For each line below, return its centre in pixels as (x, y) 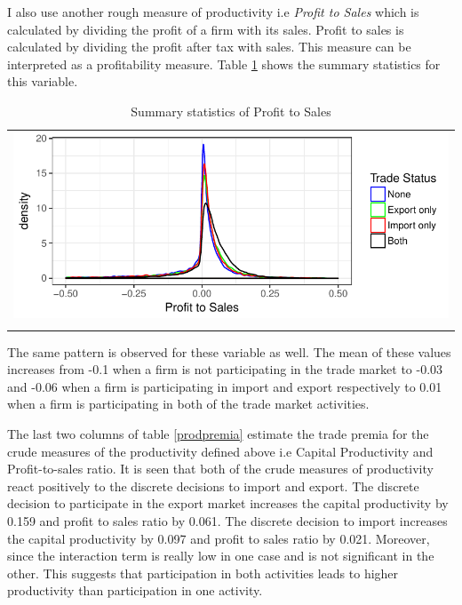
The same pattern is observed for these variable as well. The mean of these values (229, 351)
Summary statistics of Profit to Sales (231, 111)
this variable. (43, 81)
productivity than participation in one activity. (135, 590)
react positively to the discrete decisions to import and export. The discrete (213, 486)
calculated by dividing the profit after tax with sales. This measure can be (209, 47)
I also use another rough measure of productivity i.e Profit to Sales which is (213, 12)
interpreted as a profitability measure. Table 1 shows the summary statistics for (224, 64)
